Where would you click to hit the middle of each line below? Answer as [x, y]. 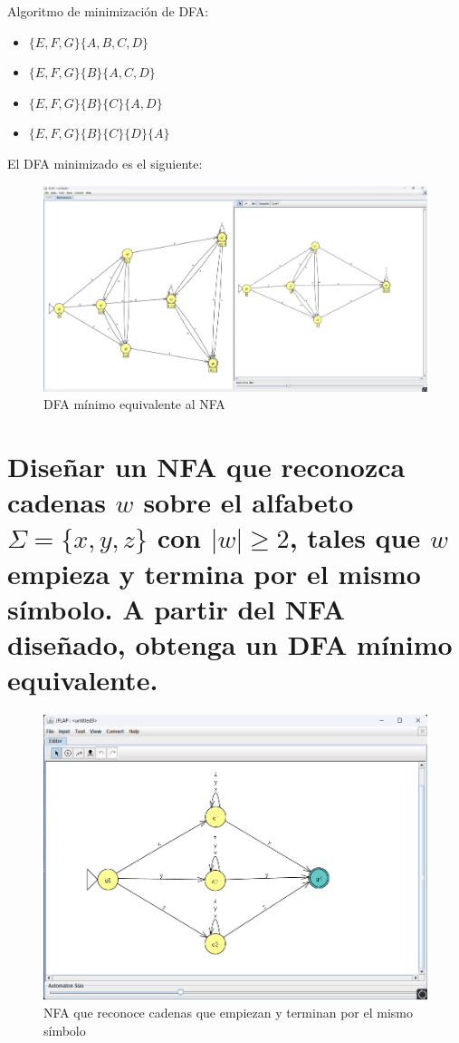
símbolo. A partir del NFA [176, 608]
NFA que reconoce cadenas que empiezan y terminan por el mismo [228, 1013]
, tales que [355, 537]
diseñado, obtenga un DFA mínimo [230, 644]
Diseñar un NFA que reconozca [206, 467]
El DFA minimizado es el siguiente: [105, 163]
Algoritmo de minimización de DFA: [108, 11]
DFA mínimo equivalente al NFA [134, 404]
